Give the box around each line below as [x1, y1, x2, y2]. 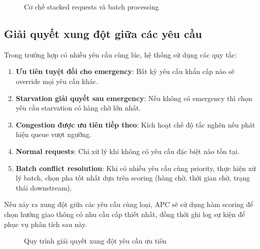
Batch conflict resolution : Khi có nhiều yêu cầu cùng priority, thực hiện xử [15, 162, 256, 173]
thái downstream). [15, 182, 72, 192]
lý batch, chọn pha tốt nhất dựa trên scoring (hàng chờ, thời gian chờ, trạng [15, 172, 250, 183]
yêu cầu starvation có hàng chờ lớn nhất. [15, 102, 141, 113]
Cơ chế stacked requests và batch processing [24, 1, 159, 11]
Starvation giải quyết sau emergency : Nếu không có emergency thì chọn [15, 92, 252, 103]
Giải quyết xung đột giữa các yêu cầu [4, 25, 202, 41]
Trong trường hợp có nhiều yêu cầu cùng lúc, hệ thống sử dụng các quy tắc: [4, 49, 237, 59]
